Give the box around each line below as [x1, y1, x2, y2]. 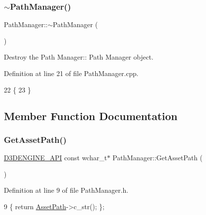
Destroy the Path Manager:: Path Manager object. [4, 52, 154, 62]
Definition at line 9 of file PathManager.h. [4, 185, 129, 195]
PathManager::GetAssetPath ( [112, 153, 203, 163]
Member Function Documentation [4, 108, 178, 123]
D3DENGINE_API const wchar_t [4, 153, 107, 163]
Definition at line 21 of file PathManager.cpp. [4, 68, 139, 78]
